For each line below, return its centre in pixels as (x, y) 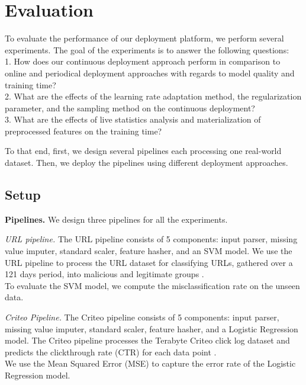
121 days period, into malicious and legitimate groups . (104, 274)
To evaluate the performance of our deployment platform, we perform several (144, 38)
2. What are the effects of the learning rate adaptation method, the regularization (153, 96)
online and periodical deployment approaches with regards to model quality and (150, 73)
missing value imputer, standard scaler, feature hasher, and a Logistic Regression (152, 328)
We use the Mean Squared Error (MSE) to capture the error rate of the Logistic (150, 363)
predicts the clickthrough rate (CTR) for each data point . (111, 352)
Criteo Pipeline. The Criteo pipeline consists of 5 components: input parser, (142, 317)
